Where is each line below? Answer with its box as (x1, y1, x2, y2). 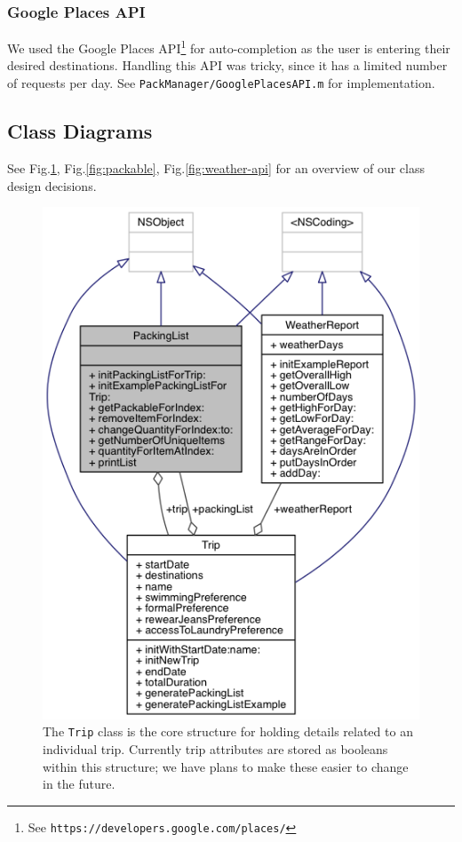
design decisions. (7, 176, 97, 195)
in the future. (43, 774, 115, 793)
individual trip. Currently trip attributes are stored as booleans (43, 740, 388, 759)
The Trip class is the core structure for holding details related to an (43, 722, 413, 741)
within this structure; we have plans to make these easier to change (43, 757, 409, 775)
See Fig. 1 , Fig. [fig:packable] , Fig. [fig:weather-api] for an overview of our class (7, 158, 425, 177)
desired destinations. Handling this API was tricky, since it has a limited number (7, 56, 448, 75)
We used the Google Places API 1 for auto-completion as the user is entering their (7, 36, 450, 57)
